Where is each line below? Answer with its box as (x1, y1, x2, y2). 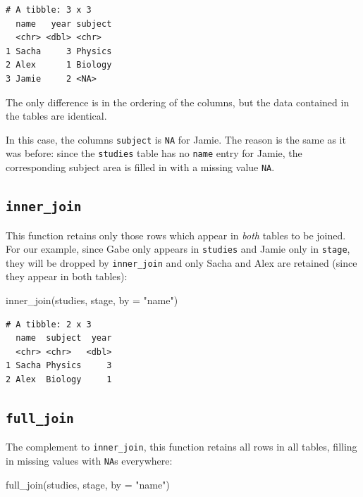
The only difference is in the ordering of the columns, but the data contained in (6, 94, 350, 109)
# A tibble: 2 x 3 (6, 319, 92, 329)
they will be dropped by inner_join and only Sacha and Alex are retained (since (6, 255, 357, 270)
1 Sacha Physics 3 (6, 360, 112, 371)
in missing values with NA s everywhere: (6, 453, 173, 467)
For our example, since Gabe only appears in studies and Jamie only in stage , (6, 241, 350, 256)
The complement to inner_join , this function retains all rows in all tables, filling (6, 439, 357, 454)
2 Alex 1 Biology (6, 60, 112, 70)
